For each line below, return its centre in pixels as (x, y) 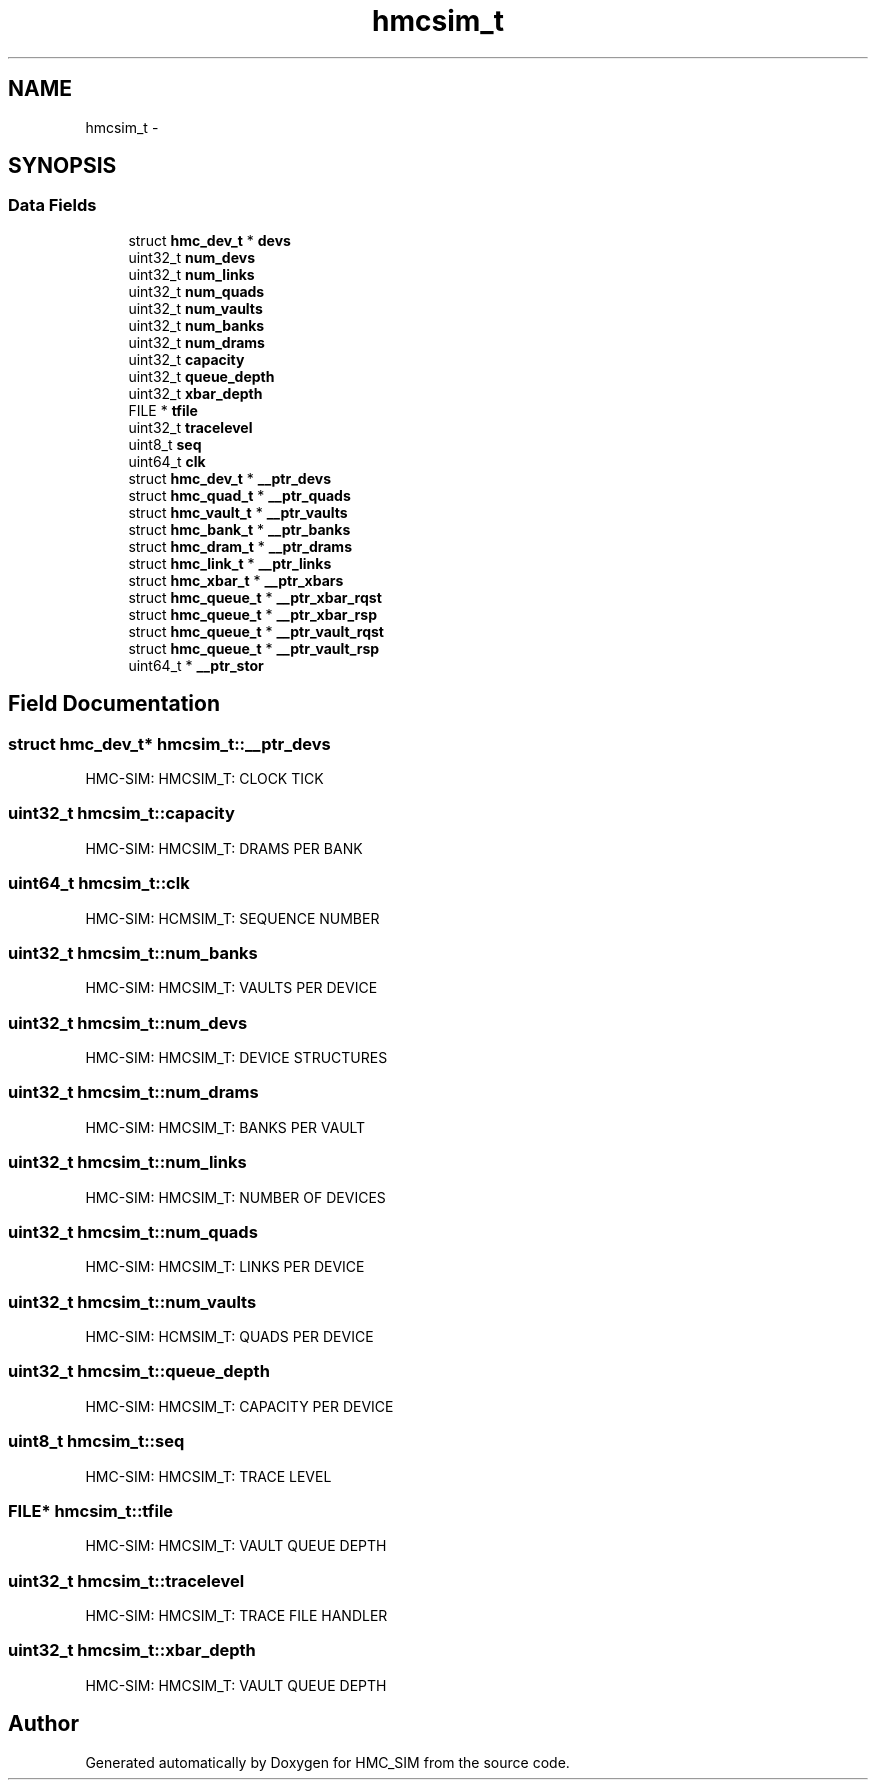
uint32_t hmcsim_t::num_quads (133, 1231)
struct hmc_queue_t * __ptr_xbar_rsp (252, 614)
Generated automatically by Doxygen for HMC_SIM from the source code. (327, 1762)
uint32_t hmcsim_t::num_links (127, 1162)
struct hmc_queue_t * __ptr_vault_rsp (254, 648)
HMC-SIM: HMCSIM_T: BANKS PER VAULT (225, 1127)
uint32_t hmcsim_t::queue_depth (139, 1371)
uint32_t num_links (191, 274)
